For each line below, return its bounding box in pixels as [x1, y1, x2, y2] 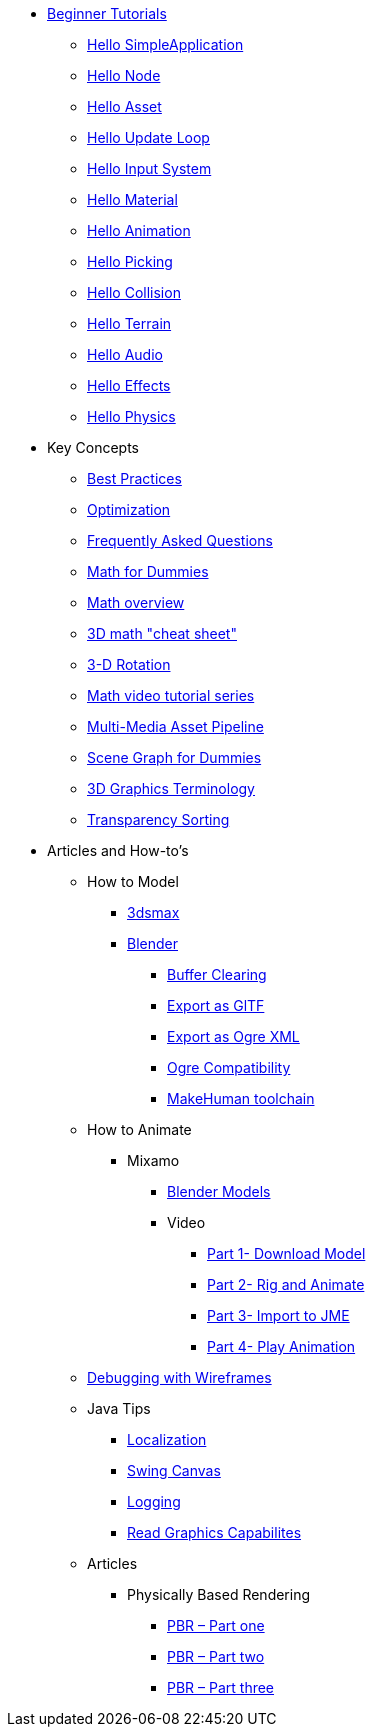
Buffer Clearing [167, 966, 267, 983]
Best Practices [87, 470, 182, 487]
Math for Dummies [87, 563, 209, 580]
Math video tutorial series [87, 687, 255, 704]
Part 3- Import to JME [207, 1307, 350, 1324]
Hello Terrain [87, 315, 172, 332]
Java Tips [87, 1400, 151, 1417]
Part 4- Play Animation [207, 1338, 356, 1355]
